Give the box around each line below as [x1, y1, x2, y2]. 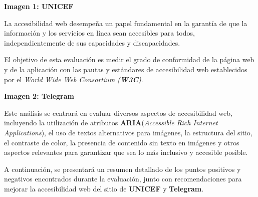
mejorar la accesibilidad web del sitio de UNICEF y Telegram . [4, 183, 204, 193]
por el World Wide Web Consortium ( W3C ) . [4, 74, 143, 84]
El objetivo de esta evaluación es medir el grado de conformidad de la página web [4, 54, 254, 65]
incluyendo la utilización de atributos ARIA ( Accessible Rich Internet [4, 117, 218, 128]
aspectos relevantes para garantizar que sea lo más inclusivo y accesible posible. [4, 147, 248, 157]
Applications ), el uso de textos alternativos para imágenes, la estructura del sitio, [4, 127, 252, 137]
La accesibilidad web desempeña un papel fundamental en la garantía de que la [4, 18, 247, 28]
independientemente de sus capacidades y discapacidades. [4, 37, 180, 48]
